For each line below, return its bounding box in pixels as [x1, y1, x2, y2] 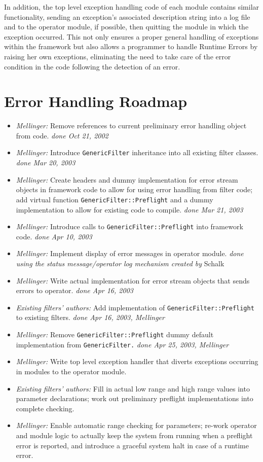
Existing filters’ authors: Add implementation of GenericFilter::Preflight [16, 302, 254, 312]
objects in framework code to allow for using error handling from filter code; [16, 184, 253, 195]
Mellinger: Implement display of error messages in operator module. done [16, 248, 244, 259]
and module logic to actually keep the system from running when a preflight [16, 430, 253, 440]
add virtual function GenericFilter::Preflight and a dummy [16, 194, 213, 204]
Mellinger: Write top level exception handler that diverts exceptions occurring [16, 356, 258, 367]
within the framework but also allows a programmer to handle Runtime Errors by [4, 41, 258, 52]
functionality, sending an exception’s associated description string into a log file [4, 11, 250, 22]
